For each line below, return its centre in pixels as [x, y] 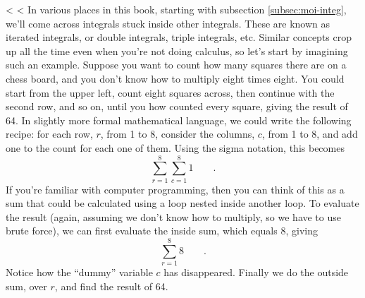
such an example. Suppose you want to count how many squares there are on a [176, 65]
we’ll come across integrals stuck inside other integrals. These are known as [168, 23]
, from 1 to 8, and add [310, 134]
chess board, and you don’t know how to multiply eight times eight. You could [175, 78]
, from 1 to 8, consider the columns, [178, 134]
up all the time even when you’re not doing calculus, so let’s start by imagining [177, 50]
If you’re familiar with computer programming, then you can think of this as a [175, 189]
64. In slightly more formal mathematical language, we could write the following [179, 120]
